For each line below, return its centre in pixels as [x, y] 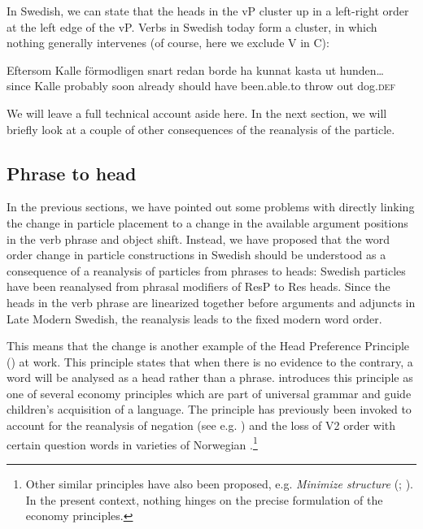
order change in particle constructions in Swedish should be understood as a [196, 255]
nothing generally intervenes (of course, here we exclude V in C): [168, 43]
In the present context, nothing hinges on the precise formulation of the [204, 499]
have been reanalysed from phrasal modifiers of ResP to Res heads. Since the [198, 286]
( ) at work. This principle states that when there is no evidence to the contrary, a [210, 361]
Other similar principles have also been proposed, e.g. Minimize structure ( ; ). [220, 483]
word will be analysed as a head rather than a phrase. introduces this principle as [210, 377]
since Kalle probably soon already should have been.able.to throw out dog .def [201, 86]
